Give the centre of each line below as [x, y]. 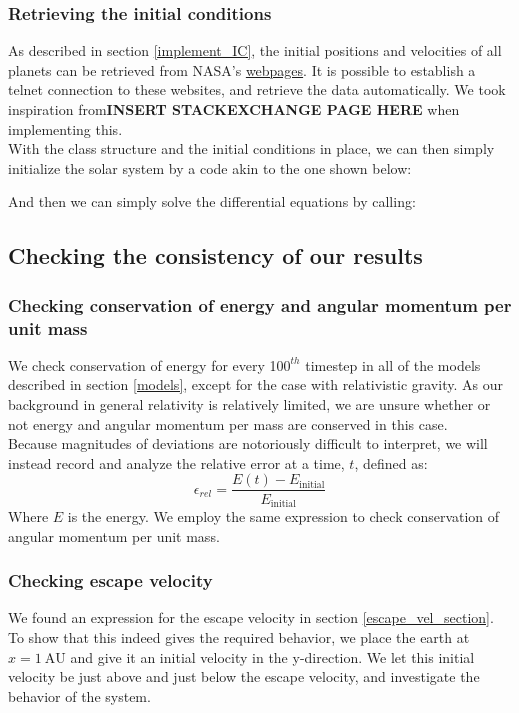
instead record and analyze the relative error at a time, [176, 462]
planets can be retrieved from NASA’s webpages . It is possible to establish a [242, 69]
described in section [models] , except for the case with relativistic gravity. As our [255, 384]
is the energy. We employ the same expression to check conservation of [283, 515]
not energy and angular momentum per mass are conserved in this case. [228, 423]
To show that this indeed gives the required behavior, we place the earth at [239, 636]
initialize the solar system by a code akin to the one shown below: [210, 167]
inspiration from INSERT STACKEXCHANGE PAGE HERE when [234, 109]
